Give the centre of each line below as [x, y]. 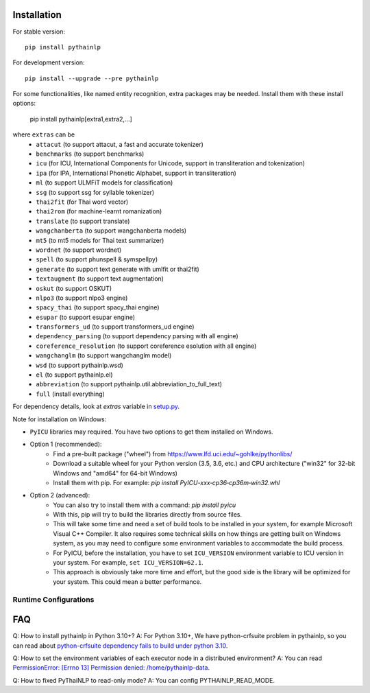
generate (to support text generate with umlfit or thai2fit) [118, 269]
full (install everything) [71, 394]
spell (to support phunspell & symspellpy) [97, 259]
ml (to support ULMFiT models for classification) [104, 183]
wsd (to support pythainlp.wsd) [79, 365]
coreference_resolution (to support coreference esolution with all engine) [146, 346]
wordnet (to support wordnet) [79, 250]
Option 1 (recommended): [66, 444]
